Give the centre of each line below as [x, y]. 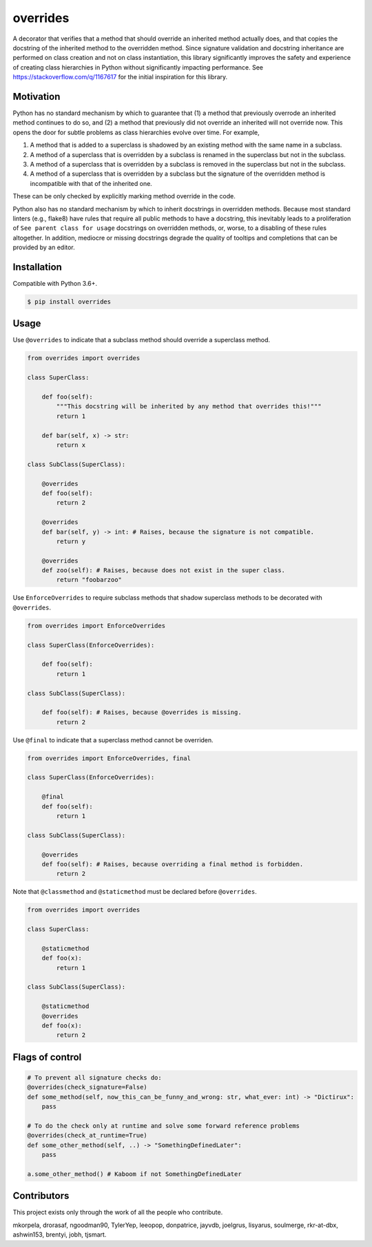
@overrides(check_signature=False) [87, 1087]
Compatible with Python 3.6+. [55, 283]
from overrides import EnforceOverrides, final [109, 758]
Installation [37, 267]
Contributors [41, 1196]
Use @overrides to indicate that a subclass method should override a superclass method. [142, 340]
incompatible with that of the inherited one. [91, 183]
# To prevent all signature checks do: [94, 1078]
